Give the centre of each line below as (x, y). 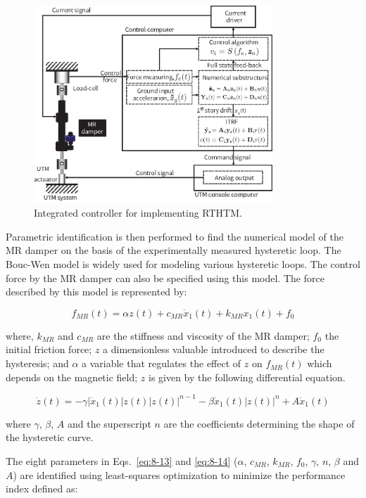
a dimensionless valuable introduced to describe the (214, 349)
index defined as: (42, 489)
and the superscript (109, 423)
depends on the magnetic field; (72, 377)
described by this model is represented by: (96, 292)
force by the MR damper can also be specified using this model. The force (165, 277)
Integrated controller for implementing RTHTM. (138, 213)
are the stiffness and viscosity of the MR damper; (203, 335)
